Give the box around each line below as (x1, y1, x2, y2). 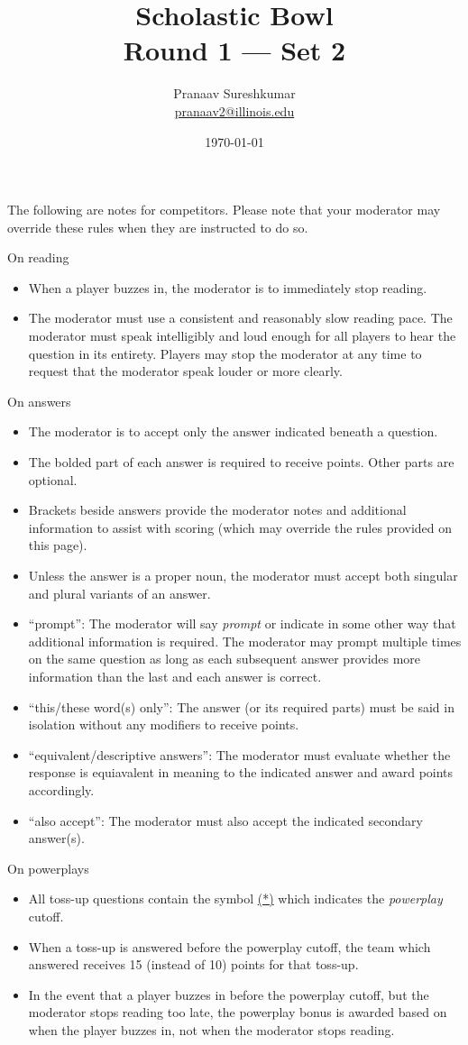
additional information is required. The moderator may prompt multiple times (28, 631, 462, 650)
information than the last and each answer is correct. (28, 666, 322, 685)
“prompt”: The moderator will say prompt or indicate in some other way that (28, 614, 456, 633)
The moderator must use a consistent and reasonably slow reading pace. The (28, 308, 453, 327)
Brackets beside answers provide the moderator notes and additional (28, 500, 407, 519)
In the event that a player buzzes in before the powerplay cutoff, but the (28, 985, 429, 1004)
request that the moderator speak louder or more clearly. (28, 362, 343, 380)
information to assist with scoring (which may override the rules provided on (28, 518, 453, 536)
